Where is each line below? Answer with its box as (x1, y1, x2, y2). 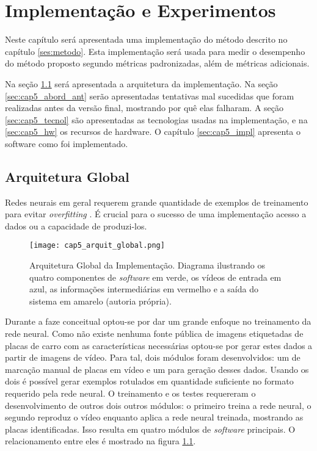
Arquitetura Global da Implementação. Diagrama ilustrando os (29, 259, 266, 272)
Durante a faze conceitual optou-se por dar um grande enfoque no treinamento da (5, 315, 312, 328)
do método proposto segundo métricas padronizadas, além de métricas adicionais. (5, 57, 310, 70)
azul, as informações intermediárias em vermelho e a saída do (29, 283, 258, 295)
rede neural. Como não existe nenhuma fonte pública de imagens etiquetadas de (5, 327, 304, 340)
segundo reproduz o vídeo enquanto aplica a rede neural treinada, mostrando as (5, 411, 304, 424)
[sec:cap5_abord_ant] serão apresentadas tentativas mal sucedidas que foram (5, 89, 294, 102)
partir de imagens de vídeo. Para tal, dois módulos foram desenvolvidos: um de (5, 351, 301, 364)
